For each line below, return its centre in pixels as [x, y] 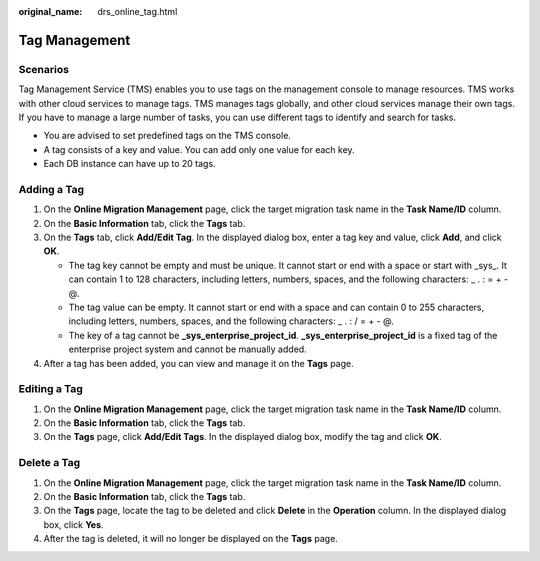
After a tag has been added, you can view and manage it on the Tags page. [198, 363]
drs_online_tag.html [137, 11]
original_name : [50, 11]
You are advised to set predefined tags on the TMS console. [167, 136]
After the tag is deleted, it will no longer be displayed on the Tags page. [191, 539]
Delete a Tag [49, 463]
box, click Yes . [73, 524]
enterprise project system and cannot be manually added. [187, 349]
